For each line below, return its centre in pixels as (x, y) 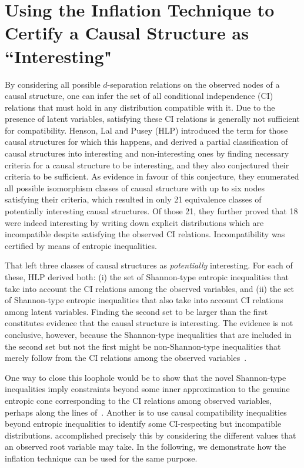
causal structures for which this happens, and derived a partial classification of (146, 142)
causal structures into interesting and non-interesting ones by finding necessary (147, 153)
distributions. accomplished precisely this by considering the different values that (151, 435)
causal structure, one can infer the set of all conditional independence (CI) (139, 96)
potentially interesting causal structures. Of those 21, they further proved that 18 (151, 211)
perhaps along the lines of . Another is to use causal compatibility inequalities (146, 412)
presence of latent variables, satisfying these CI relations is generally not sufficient (152, 119)
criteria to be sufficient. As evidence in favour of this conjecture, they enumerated (152, 176)
